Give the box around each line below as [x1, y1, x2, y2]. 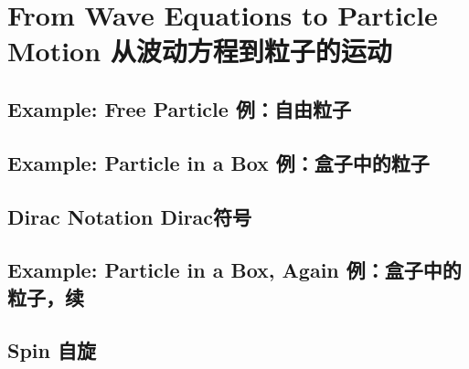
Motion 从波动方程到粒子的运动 [7, 32, 392, 69]
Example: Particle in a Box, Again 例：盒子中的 [7, 256, 462, 284]
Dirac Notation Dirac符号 [7, 202, 252, 230]
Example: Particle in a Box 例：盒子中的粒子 [7, 148, 430, 176]
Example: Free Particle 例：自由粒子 [7, 94, 351, 122]
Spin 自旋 [7, 336, 96, 364]
